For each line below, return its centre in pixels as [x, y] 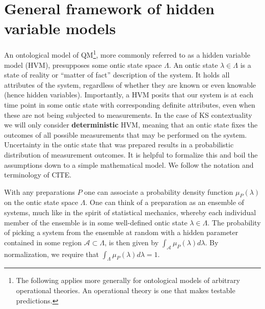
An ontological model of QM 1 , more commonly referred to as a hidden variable [127, 54]
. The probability [234, 222]
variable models [60, 28]
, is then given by [132, 242]
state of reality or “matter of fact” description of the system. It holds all [117, 75]
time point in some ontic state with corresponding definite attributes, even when [130, 104]
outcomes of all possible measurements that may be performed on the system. [126, 134]
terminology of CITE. [38, 175]
